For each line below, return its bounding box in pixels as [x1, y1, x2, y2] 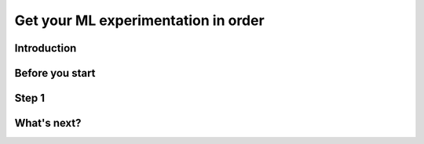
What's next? [14, 117, 82, 130]
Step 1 [14, 92, 46, 105]
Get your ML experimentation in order [14, 12, 265, 29]
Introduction [14, 41, 77, 55]
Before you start [14, 67, 96, 80]
